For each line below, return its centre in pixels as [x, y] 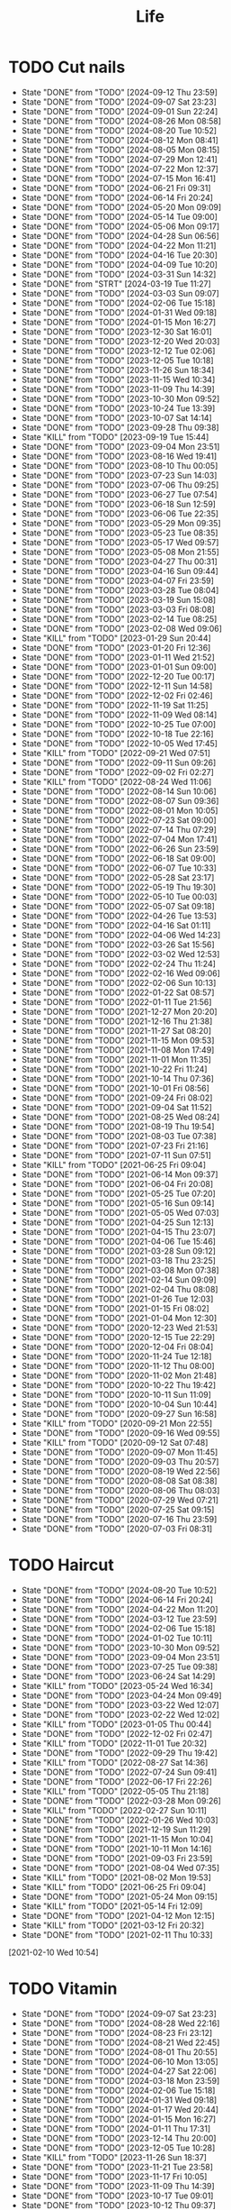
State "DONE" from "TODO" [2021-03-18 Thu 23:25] [119, 1260]
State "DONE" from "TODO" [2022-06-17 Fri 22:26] [117, 1781]
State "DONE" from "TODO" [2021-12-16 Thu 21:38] [117, 1021]
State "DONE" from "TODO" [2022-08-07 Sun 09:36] [120, 800]
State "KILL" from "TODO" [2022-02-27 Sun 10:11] [114, 1810]
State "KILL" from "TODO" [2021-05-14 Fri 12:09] [112, 1906]
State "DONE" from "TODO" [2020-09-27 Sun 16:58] [119, 1413]
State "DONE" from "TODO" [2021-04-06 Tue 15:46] [119, 1241]
